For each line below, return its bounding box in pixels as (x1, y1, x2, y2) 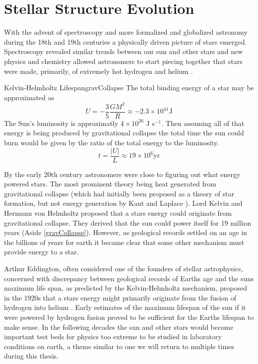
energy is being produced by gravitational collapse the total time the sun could (4, 127, 244, 138)
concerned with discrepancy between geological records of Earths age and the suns (4, 273, 254, 283)
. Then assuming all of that (161, 118, 245, 128)
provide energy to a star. (4, 246, 79, 257)
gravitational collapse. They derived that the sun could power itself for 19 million (4, 217, 252, 228)
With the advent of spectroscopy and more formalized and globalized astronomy (4, 27, 248, 37)
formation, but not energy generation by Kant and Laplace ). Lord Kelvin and (4, 198, 243, 208)
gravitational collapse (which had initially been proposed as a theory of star (4, 188, 235, 198)
